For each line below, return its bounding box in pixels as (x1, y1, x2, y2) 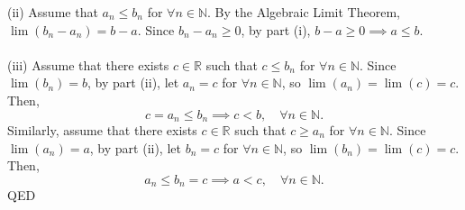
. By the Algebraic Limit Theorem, (207, 3, 400, 21)
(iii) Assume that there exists (7, 55, 169, 74)
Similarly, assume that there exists (7, 121, 197, 140)
